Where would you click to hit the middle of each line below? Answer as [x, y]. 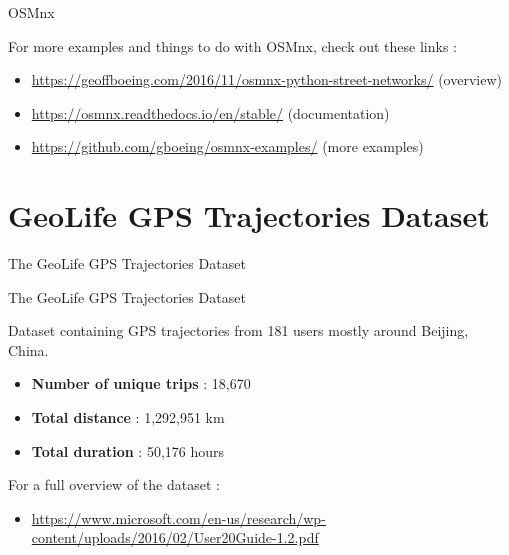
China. [28, 349]
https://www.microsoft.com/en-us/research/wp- [178, 517]
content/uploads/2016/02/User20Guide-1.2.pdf [175, 537]
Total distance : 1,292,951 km [128, 417]
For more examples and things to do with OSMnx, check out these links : [232, 45]
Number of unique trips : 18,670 [141, 383]
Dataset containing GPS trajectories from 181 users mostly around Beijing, [238, 330]
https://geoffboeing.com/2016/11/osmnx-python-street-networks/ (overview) [266, 79]
